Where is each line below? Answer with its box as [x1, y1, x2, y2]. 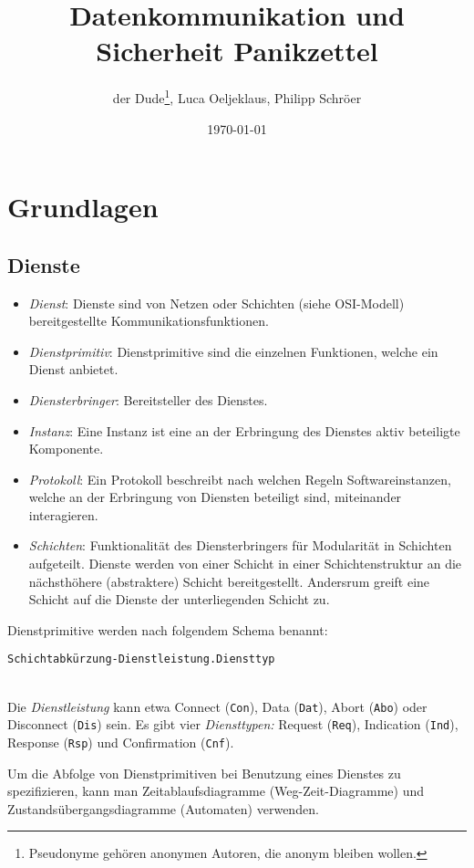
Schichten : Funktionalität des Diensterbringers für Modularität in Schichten [28, 536, 452, 555]
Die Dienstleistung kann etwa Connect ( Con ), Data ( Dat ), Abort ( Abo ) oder [7, 696, 428, 716]
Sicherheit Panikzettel [96, 32, 378, 69]
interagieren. [28, 505, 98, 524]
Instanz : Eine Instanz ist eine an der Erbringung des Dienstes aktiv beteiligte [28, 421, 460, 440]
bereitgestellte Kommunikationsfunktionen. [28, 311, 269, 330]
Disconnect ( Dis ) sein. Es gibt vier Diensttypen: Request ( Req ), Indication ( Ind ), [7, 715, 459, 734]
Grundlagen [7, 188, 159, 225]
